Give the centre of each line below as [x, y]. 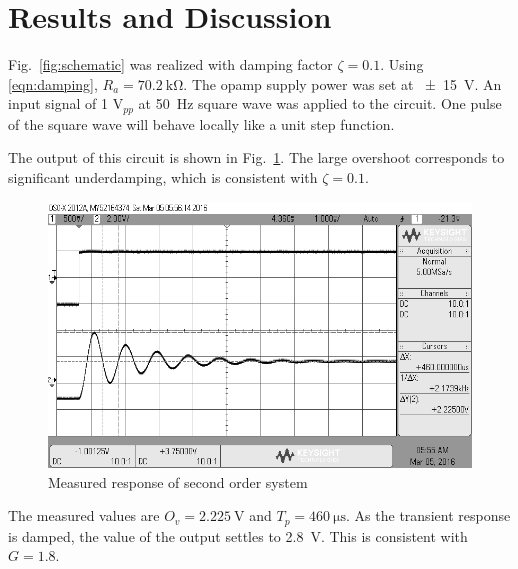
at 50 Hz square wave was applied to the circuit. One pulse [320, 103]
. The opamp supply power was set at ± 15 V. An [342, 83]
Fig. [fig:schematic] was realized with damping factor [170, 64]
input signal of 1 [58, 103]
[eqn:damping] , [53, 83]
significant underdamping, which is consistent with [163, 176]
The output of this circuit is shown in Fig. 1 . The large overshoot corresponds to [256, 157]
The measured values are [84, 515]
